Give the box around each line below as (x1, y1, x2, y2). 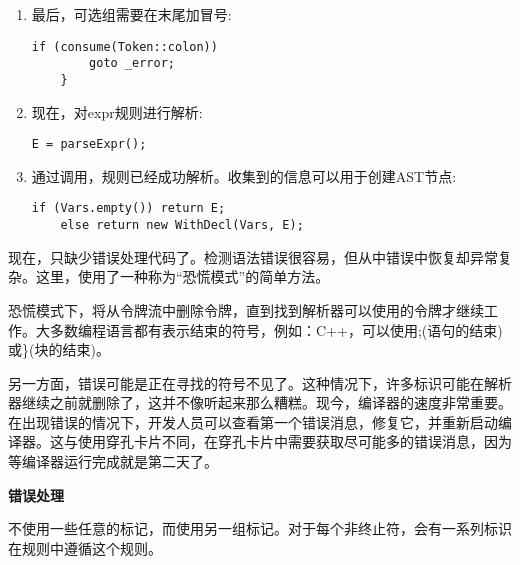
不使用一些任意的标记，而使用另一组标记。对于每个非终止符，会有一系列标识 (8, 518, 512, 539)
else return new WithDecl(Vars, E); (60, 218, 304, 233)
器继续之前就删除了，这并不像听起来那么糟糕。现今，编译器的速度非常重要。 (8, 392, 512, 413)
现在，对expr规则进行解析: (31, 101, 203, 122)
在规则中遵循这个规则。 (8, 537, 162, 558)
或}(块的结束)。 (8, 339, 110, 360)
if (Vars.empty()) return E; (31, 201, 226, 216)
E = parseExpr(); (31, 137, 147, 152)
